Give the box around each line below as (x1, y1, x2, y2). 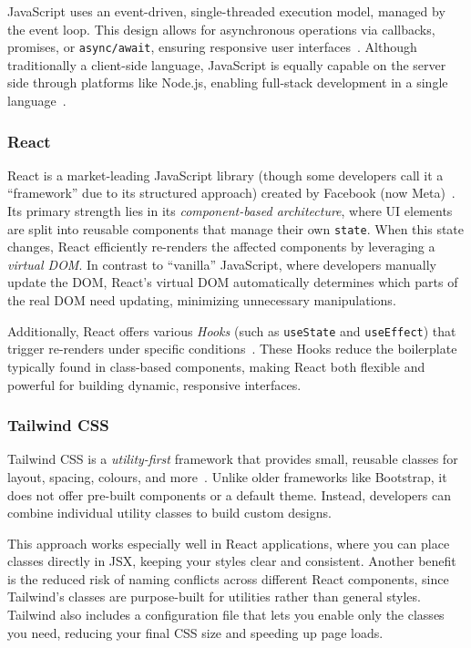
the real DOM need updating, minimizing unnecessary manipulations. (7, 291, 396, 310)
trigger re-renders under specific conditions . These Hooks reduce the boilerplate (7, 339, 457, 358)
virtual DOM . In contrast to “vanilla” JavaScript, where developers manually (7, 254, 436, 273)
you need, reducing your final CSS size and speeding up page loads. (7, 622, 384, 642)
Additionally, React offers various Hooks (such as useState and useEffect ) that (7, 321, 456, 340)
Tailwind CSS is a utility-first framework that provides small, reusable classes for (7, 449, 458, 468)
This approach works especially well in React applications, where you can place (7, 533, 450, 552)
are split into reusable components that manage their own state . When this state (7, 219, 465, 238)
